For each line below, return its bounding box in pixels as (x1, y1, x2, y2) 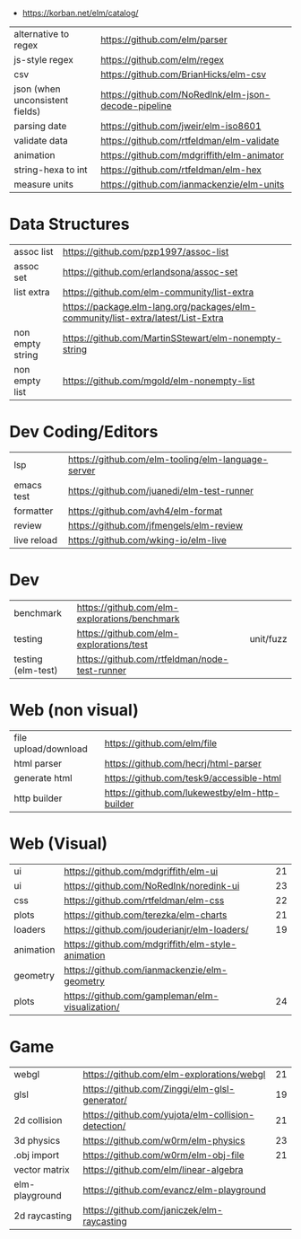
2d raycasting (13, 1209, 73, 1222)
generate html (13, 771, 73, 784)
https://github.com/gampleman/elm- (64, 989, 219, 1002)
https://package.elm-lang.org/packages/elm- (62, 300, 257, 312)
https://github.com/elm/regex (99, 54, 224, 66)
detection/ (82, 1120, 126, 1132)
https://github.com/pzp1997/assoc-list (62, 245, 229, 258)
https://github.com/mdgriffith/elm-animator (99, 149, 285, 161)
